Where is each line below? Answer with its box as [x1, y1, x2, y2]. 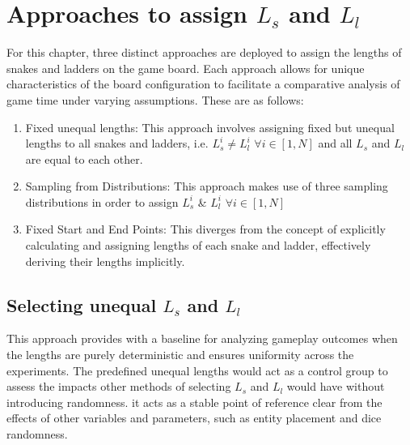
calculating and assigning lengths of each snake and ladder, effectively [25, 237, 371, 254]
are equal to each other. [25, 150, 143, 167]
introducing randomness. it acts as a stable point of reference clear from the [6, 393, 383, 410]
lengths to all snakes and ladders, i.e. [25, 135, 209, 152]
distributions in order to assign [25, 193, 179, 210]
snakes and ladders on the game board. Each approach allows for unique [6, 59, 365, 76]
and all [318, 135, 353, 152]
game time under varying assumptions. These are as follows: [6, 91, 304, 108]
